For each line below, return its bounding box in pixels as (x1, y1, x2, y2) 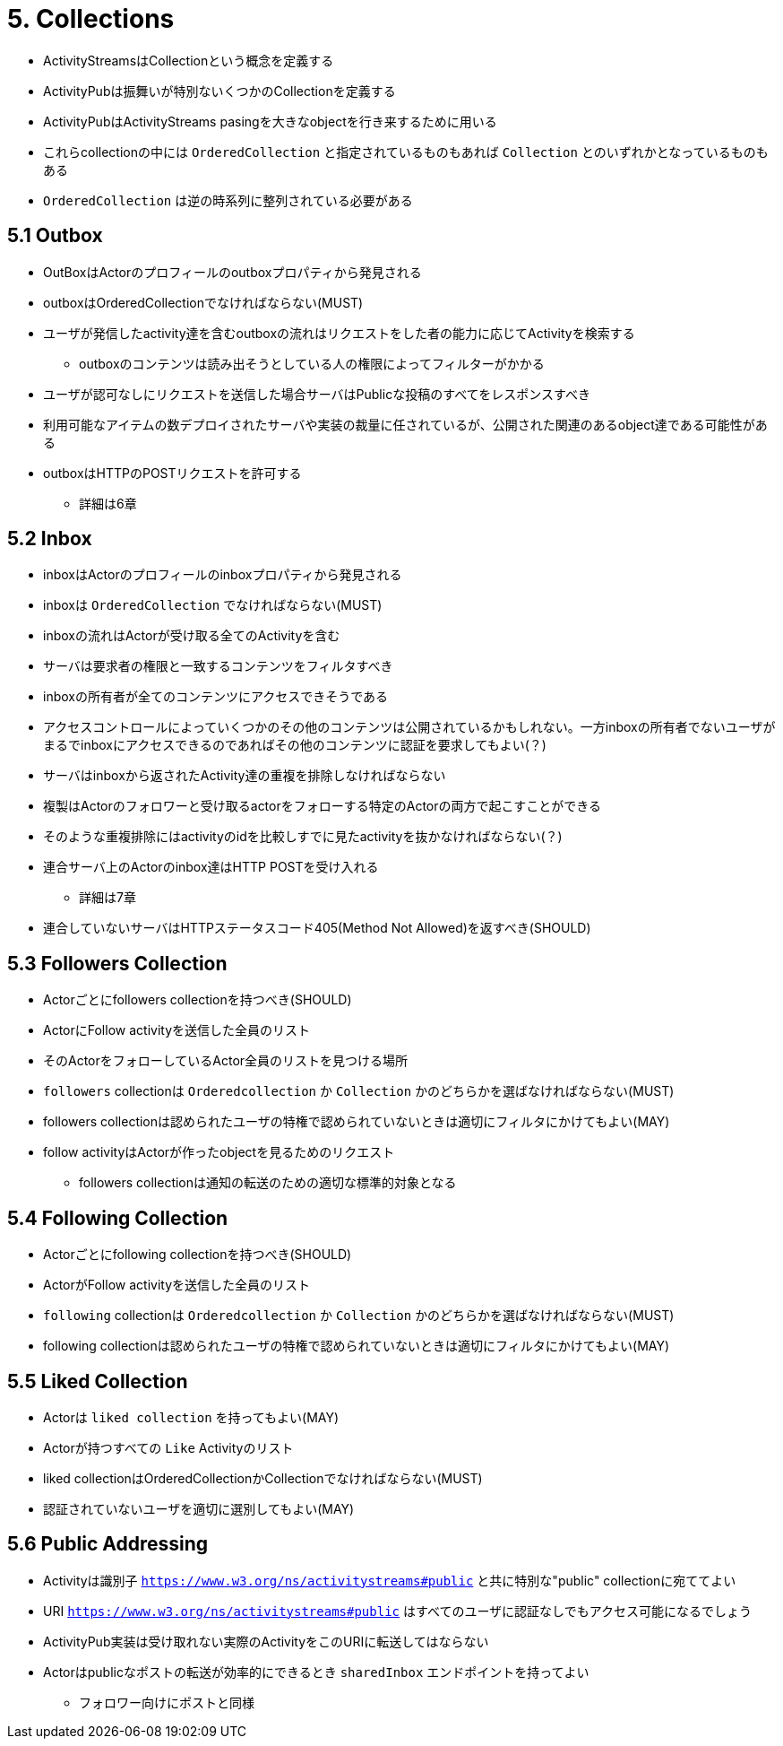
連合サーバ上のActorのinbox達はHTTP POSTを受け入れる (43, 859, 379, 875)
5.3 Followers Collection (7, 951, 228, 975)
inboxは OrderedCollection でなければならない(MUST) (43, 597, 383, 613)
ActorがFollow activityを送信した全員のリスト (43, 1277, 310, 1293)
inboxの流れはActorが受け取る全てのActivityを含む (43, 628, 340, 644)
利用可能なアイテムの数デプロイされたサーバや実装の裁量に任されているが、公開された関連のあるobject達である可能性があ (43, 416, 768, 432)
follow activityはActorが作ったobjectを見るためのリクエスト (43, 1144, 395, 1160)
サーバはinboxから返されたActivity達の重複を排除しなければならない (43, 768, 446, 784)
